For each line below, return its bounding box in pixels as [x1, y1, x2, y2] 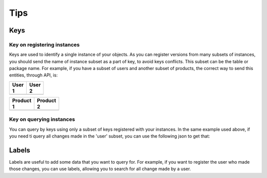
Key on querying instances [9, 116, 75, 123]
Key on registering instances [9, 41, 80, 48]
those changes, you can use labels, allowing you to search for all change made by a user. [9, 166, 191, 172]
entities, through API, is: [9, 72, 58, 78]
